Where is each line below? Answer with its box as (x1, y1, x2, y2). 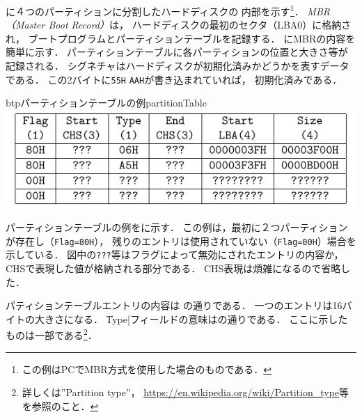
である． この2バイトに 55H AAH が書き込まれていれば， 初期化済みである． (6, 72, 343, 86)
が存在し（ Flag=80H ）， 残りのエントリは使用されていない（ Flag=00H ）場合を (6, 233, 356, 248)
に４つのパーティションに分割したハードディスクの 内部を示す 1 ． (6, 2, 304, 18)
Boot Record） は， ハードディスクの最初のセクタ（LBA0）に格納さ (48, 17, 352, 32)
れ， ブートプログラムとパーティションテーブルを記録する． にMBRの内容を (6, 31, 356, 45)
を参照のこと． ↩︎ (22, 398, 99, 413)
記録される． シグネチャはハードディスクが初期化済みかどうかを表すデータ (6, 58, 349, 73)
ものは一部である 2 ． (6, 326, 97, 343)
